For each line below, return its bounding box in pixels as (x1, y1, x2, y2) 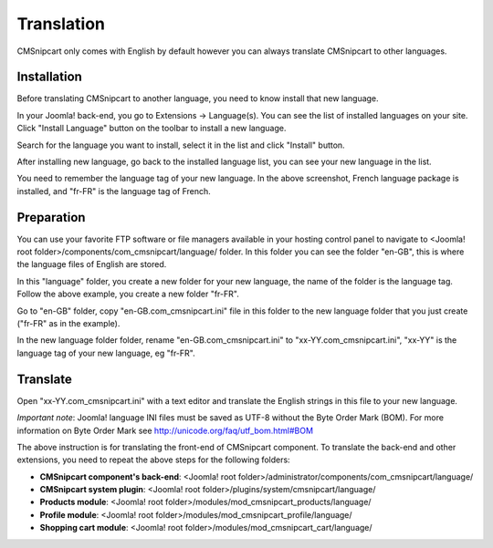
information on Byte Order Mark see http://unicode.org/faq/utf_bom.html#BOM (16, 425, 314, 436)
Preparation (16, 210, 86, 225)
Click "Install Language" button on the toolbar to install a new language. (16, 123, 287, 134)
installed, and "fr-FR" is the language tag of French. (16, 185, 212, 196)
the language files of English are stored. (16, 259, 167, 270)
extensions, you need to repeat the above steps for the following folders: (16, 454, 291, 465)
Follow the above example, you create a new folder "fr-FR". (16, 288, 239, 300)
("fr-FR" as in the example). (16, 318, 121, 329)
